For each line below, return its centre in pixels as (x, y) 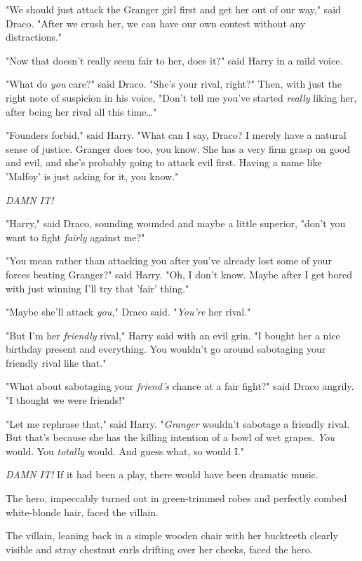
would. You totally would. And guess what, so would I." (125, 451)
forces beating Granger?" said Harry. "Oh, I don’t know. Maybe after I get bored (179, 274)
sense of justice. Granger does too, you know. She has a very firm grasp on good (178, 148)
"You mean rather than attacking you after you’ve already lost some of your (169, 261)
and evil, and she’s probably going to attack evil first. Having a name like (164, 162)
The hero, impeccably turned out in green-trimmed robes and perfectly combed (176, 498)
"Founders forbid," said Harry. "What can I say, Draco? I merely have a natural (176, 135)
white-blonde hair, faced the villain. (82, 512)
